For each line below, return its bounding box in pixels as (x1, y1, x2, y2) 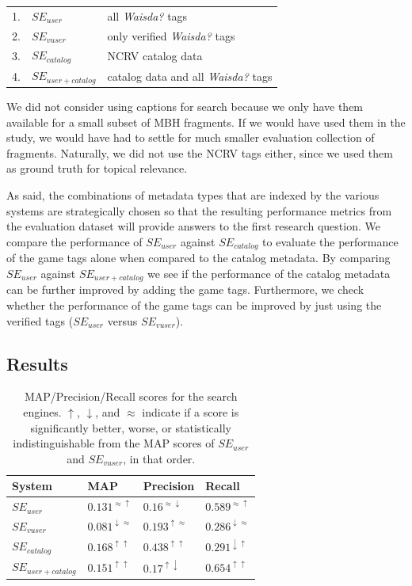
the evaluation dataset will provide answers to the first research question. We (6, 218, 380, 234)
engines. (23, 403, 62, 420)
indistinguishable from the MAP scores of (13, 435, 215, 451)
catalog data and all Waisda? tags (107, 67, 273, 84)
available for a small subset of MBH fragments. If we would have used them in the (6, 113, 406, 130)
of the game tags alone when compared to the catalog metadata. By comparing (6, 249, 391, 266)
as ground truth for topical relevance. (6, 160, 188, 177)
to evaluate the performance (262, 233, 399, 249)
